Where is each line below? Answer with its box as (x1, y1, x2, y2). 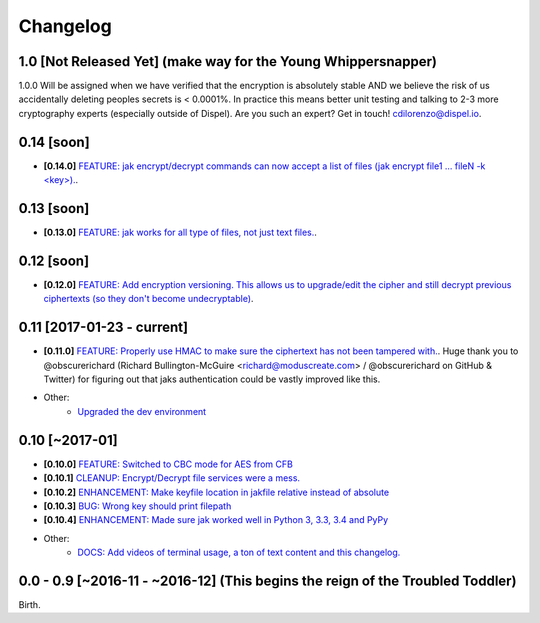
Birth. (18, 598, 41, 610)
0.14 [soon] (18, 133, 90, 150)
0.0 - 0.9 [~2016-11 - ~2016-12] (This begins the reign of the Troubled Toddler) (18, 572, 517, 589)
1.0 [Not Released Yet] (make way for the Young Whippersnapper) (18, 53, 437, 70)
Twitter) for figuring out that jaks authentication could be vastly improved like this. (43, 373, 381, 385)
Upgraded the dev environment (77, 405, 207, 417)
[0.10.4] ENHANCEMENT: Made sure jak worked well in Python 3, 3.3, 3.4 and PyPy (43, 514, 389, 526)
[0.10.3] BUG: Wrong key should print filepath (43, 500, 232, 512)
